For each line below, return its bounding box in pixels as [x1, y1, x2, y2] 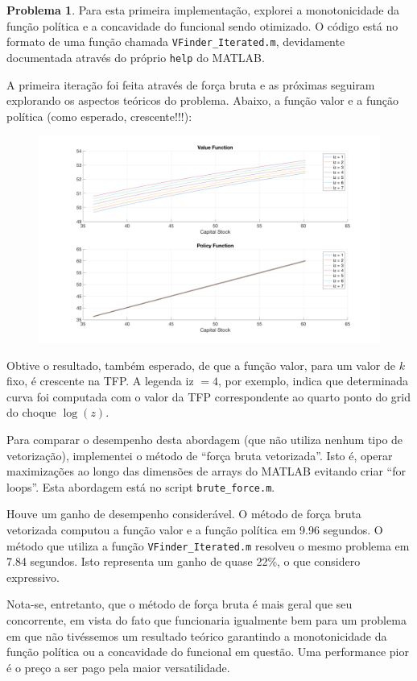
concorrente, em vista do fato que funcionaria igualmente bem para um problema [6, 612, 407, 629]
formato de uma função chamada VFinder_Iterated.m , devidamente [6, 33, 345, 50]
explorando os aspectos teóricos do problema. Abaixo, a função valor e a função [6, 92, 398, 109]
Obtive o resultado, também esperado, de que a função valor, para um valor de [6, 356, 395, 373]
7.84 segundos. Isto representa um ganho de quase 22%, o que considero [6, 553, 361, 570]
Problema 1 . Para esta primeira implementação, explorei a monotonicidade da [6, 2, 399, 18]
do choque [6, 404, 56, 421]
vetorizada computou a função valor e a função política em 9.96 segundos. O [6, 521, 383, 538]
